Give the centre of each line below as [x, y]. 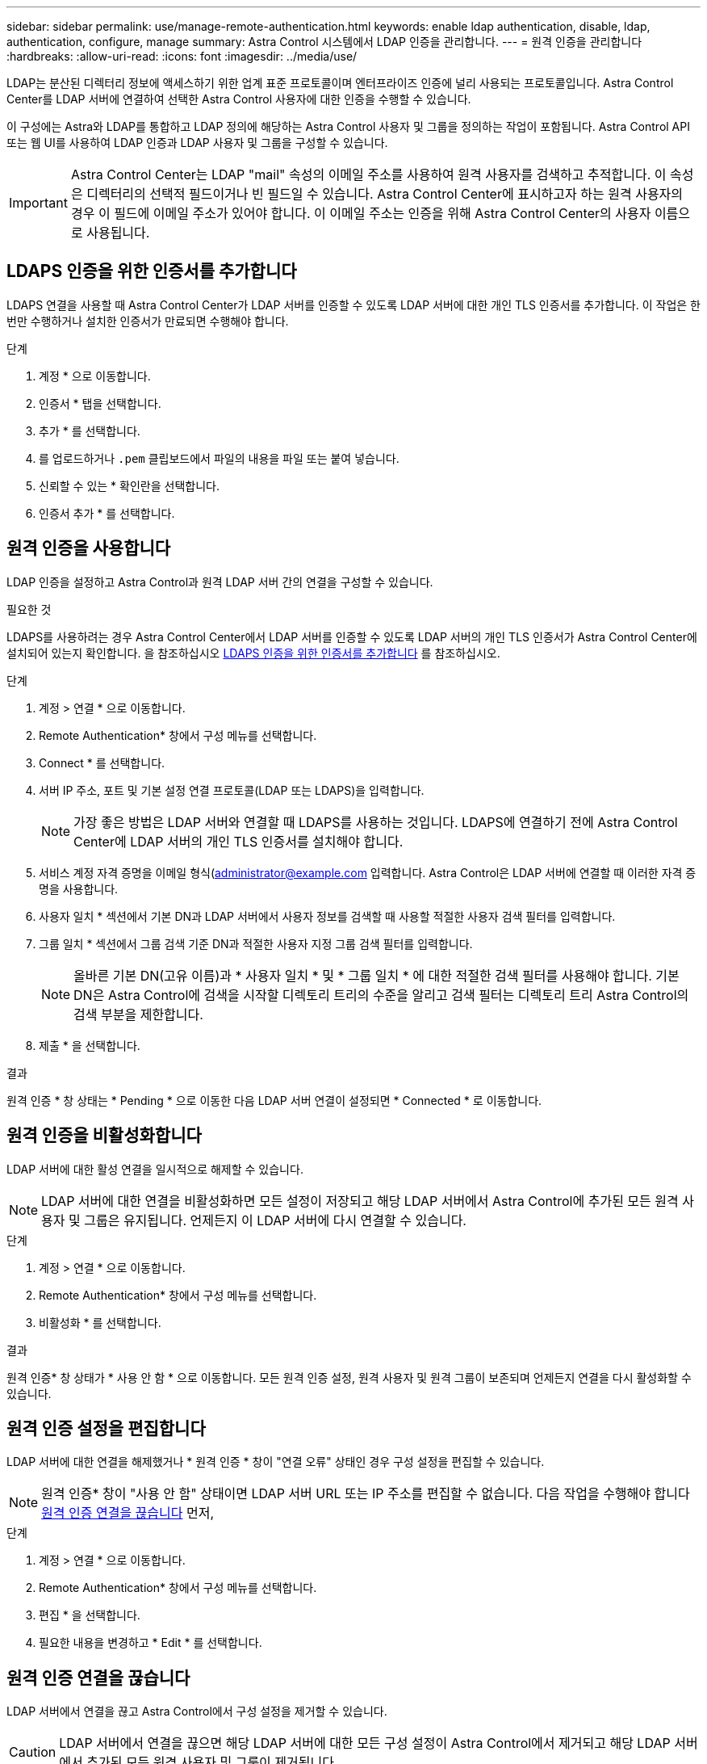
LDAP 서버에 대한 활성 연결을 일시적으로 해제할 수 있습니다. [155, 1169]
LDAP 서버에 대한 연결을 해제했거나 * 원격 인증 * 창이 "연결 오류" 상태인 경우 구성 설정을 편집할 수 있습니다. [276, 1462]
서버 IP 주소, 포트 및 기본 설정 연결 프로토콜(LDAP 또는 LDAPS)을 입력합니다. [232, 790]
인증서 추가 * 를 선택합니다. [107, 513]
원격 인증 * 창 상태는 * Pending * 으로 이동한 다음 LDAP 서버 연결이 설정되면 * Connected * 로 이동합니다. [274, 1100]
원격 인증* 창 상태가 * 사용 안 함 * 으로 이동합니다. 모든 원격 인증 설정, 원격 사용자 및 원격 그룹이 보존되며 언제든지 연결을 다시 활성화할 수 [349, 1377]
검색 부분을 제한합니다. [138, 1014]
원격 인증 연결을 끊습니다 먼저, [128, 1513]
